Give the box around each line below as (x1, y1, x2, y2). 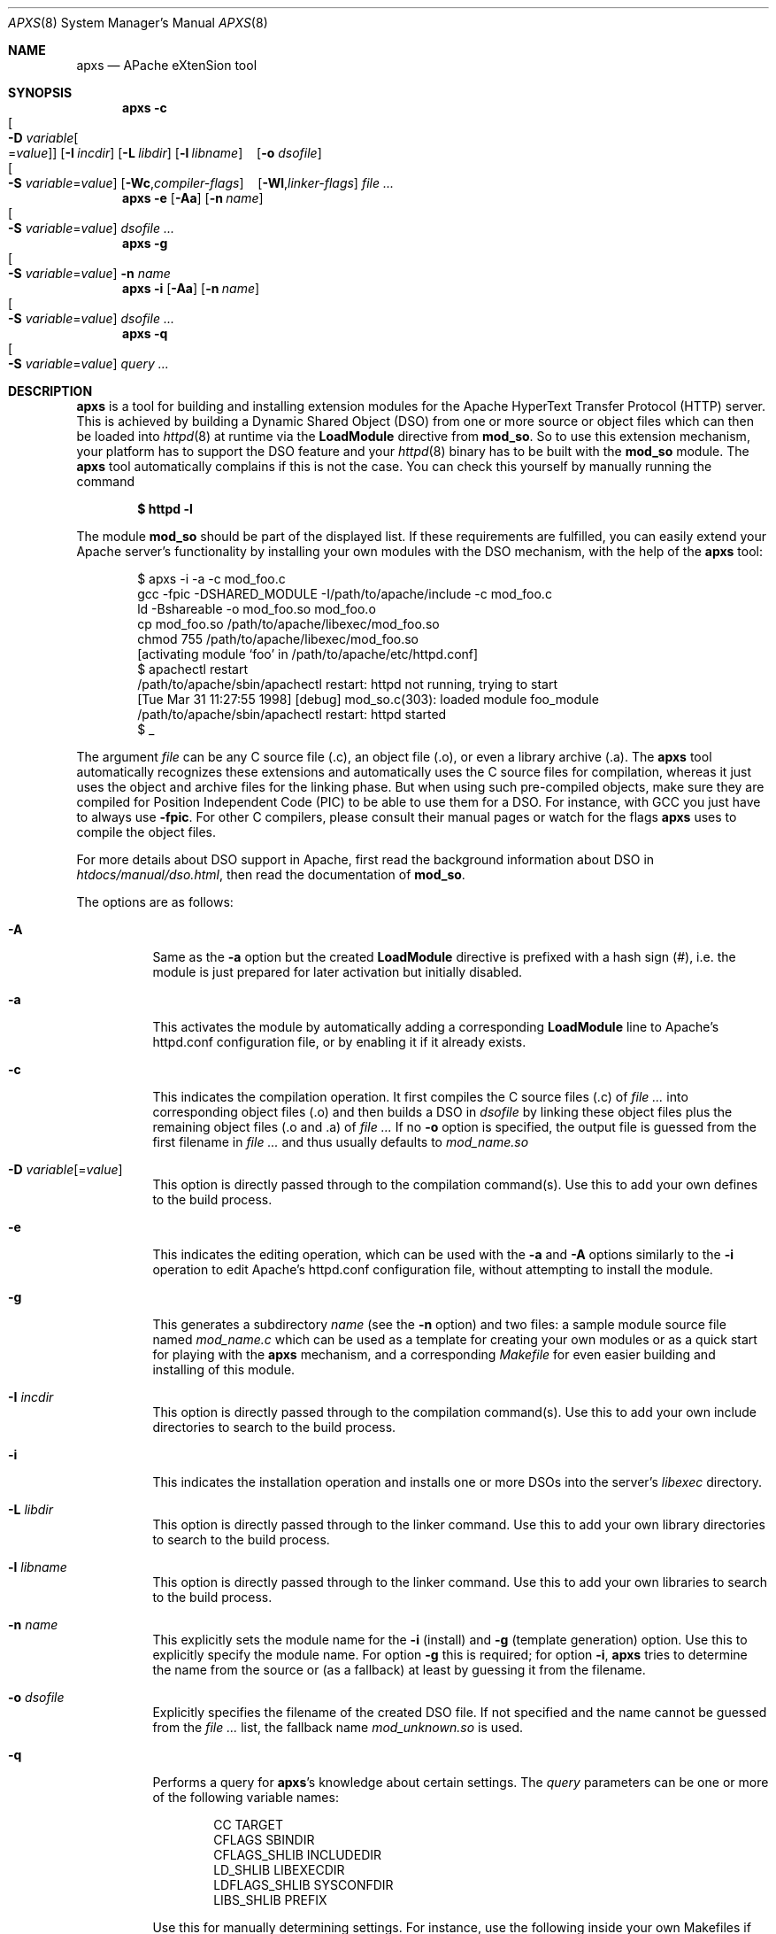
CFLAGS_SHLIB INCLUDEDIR (213, 1847, 382, 1862)
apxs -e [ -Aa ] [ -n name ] (122, 190, 264, 205)
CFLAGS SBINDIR (213, 1832, 315, 1847)
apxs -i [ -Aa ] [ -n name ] (122, 281, 260, 296)
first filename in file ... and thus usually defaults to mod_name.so (152, 1134, 529, 1149)
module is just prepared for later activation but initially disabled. (152, 964, 523, 979)
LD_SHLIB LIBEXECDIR (213, 1862, 345, 1877)
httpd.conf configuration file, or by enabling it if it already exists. (152, 1034, 526, 1049)
